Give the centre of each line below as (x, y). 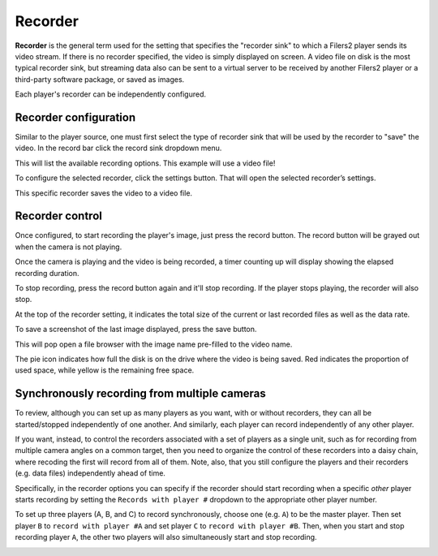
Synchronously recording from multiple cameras (141, 394)
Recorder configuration (75, 117)
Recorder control (59, 216)
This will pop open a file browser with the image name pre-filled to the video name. (154, 344)
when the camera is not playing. (69, 247)
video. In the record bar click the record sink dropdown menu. (118, 148)
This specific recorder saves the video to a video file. (104, 193)
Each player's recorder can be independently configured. (111, 94)
